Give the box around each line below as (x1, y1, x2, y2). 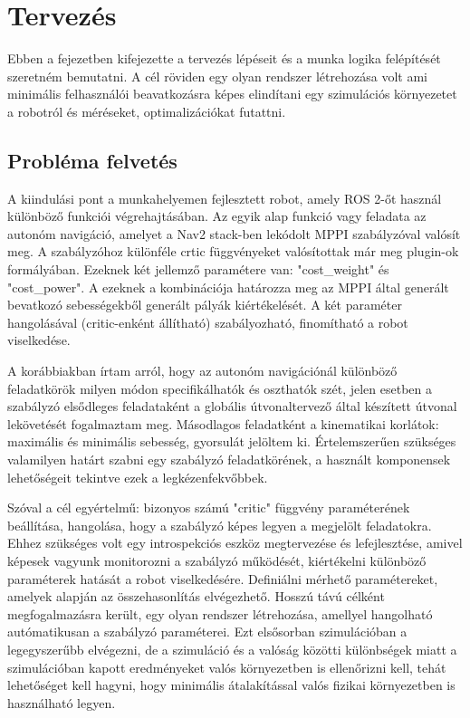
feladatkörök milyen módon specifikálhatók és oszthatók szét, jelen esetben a (7, 378, 433, 397)
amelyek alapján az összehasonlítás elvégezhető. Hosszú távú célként (7, 587, 385, 606)
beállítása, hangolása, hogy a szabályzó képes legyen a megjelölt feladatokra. (7, 515, 432, 534)
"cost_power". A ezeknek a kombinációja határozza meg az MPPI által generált (7, 277, 449, 296)
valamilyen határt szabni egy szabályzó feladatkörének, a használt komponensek (7, 450, 451, 469)
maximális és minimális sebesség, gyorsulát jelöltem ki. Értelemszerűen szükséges (7, 432, 456, 451)
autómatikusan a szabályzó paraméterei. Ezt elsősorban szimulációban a (7, 622, 408, 641)
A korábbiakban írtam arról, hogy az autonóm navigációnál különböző (7, 361, 398, 380)
